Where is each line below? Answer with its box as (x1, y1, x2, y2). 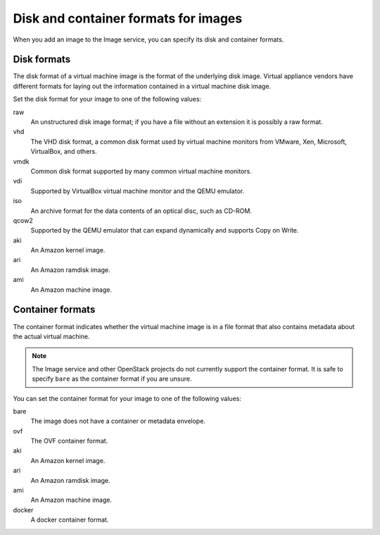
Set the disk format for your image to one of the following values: (13, 95, 202, 104)
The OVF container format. (30, 437, 108, 445)
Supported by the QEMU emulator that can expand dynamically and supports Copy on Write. (30, 226, 299, 235)
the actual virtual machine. (13, 332, 90, 340)
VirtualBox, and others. (30, 147, 98, 156)
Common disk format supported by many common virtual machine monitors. (30, 166, 253, 176)
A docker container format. (30, 515, 109, 524)
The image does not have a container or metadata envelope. (30, 417, 205, 426)
